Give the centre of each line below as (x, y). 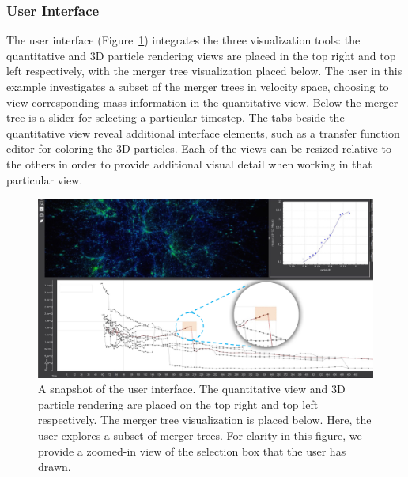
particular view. (45, 179)
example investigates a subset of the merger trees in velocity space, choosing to (198, 86)
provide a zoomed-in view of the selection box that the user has (192, 450)
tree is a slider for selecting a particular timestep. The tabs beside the (176, 117)
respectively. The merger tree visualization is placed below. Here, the (205, 420)
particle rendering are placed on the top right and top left (178, 404)
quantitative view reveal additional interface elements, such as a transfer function (203, 132)
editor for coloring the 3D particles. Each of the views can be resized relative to (199, 148)
